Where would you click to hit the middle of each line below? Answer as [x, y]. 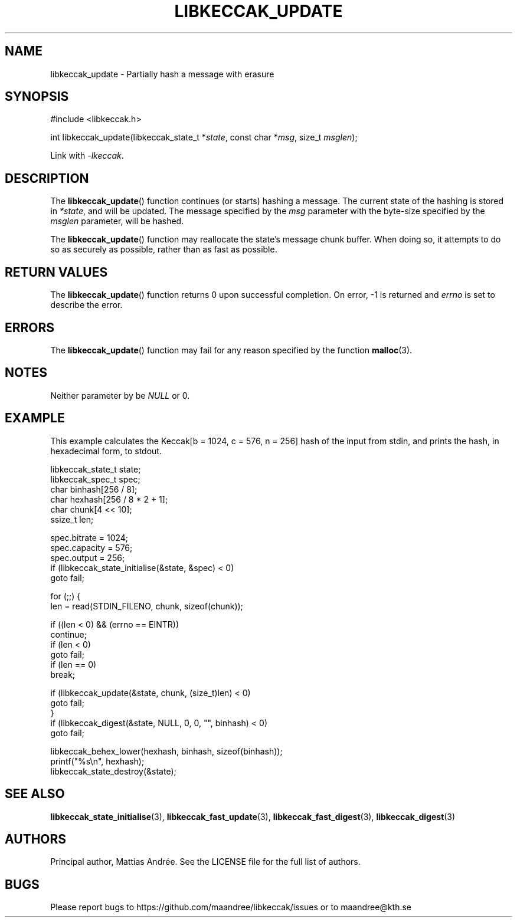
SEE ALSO [35, 794]
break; [63, 674]
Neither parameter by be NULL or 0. [120, 395]
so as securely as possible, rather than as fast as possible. [164, 250]
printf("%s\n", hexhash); [97, 761]
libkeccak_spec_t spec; [95, 479]
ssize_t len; [72, 519]
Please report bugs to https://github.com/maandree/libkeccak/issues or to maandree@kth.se [231, 907]
